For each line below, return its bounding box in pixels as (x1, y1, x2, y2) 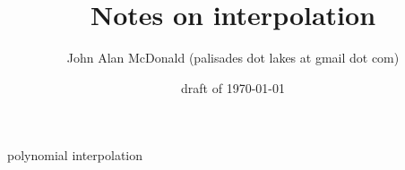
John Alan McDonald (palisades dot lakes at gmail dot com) (66, 48, 400, 67)
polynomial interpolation (7, 146, 142, 165)
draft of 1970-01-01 (181, 78, 285, 97)
